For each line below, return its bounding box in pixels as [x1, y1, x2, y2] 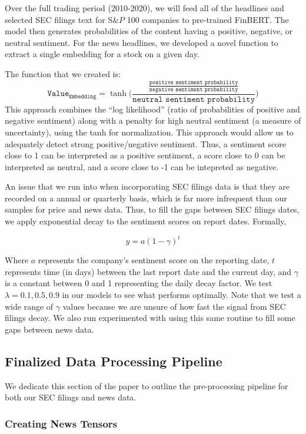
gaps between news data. [5, 323, 94, 335]
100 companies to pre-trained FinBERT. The [127, 13, 289, 25]
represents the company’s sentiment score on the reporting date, [38, 254, 270, 266]
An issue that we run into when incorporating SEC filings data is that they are [5, 180, 290, 193]
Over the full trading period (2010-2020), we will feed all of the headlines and [5, 2, 284, 14]
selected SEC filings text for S [5, 13, 113, 25]
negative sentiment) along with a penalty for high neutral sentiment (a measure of [5, 114, 301, 127]
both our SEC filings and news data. [5, 391, 137, 403]
